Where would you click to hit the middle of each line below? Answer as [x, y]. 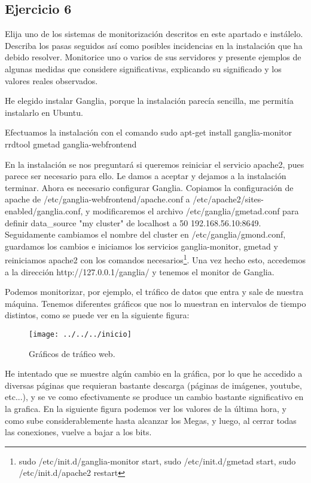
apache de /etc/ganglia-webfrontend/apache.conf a [97, 199]
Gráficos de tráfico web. [72, 353]
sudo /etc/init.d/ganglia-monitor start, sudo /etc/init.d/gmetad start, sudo [157, 461]
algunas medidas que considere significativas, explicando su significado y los [143, 68]
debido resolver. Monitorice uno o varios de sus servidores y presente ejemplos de [153, 57]
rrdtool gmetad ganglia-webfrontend [71, 144]
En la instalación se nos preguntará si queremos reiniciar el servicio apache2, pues [155, 164]
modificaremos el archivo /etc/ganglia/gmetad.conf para [196, 210]
